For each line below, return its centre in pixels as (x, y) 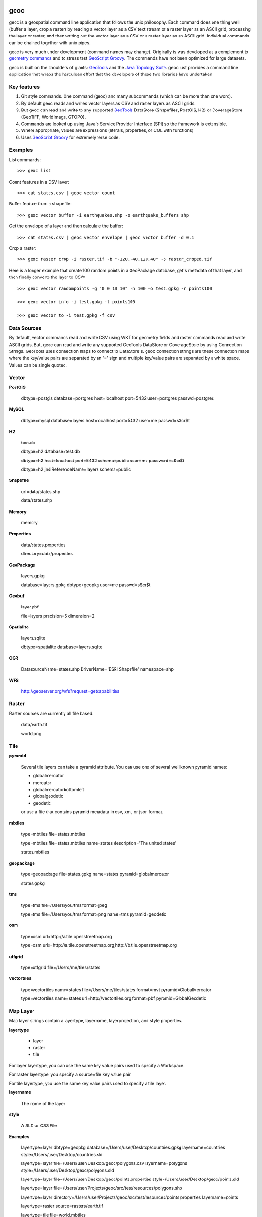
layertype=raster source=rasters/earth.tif (62, 1206)
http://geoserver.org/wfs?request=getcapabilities (70, 691)
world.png (31, 734)
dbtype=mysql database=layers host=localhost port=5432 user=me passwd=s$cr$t (106, 421)
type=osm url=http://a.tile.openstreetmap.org (66, 936)
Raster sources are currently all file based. (51, 714)
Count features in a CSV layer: (39, 182)
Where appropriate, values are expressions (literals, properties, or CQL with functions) (107, 130)
